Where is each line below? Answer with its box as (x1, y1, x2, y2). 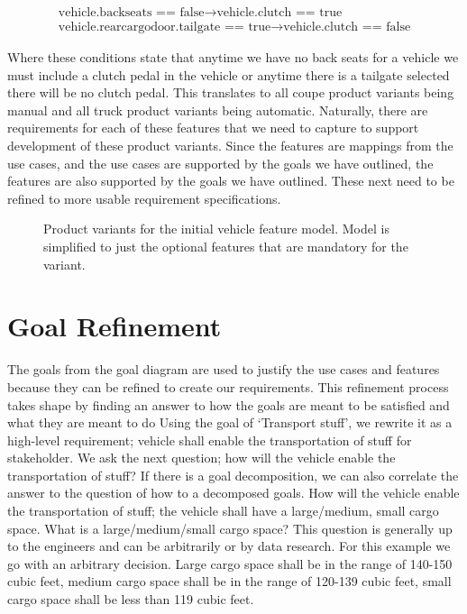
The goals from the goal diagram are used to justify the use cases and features (7, 360, 440, 379)
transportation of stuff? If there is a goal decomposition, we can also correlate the (7, 465, 459, 484)
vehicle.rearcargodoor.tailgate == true (58, 21, 271, 34)
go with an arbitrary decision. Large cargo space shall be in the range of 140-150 (7, 554, 453, 573)
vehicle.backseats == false (58, 6, 205, 20)
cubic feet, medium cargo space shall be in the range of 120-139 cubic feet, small (7, 572, 452, 591)
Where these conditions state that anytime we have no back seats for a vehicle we (7, 48, 459, 67)
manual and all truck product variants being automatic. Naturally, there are (7, 100, 428, 119)
